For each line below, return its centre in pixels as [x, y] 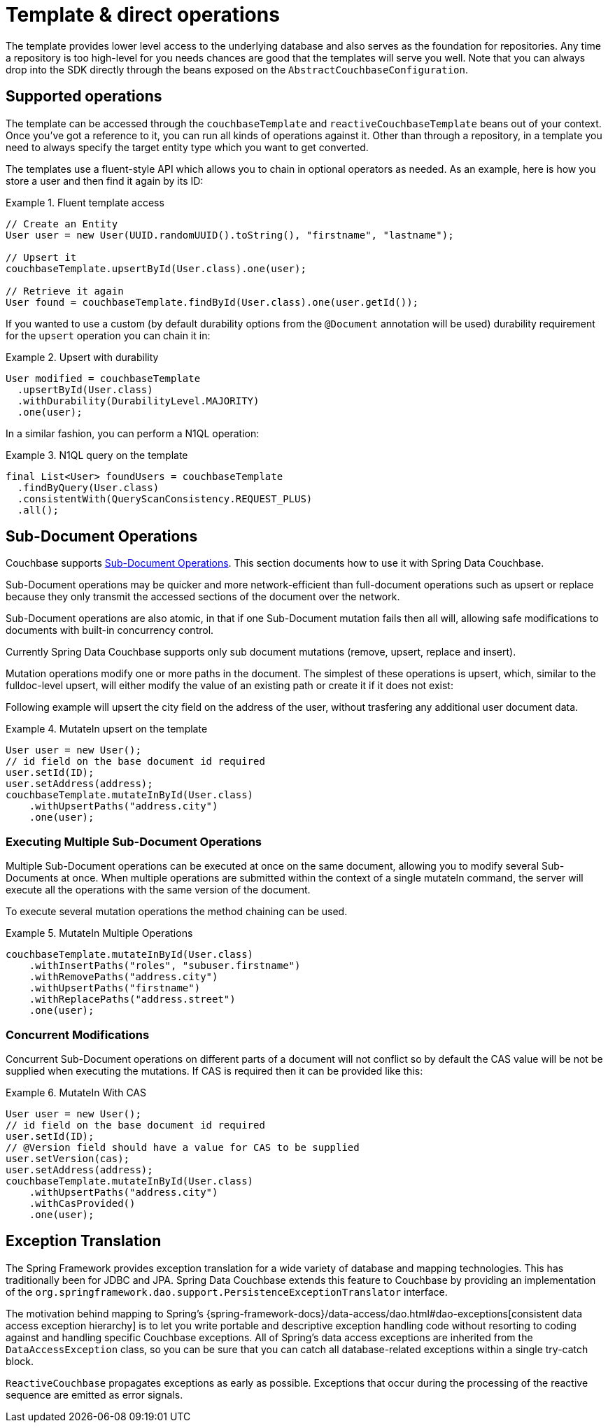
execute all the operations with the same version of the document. [158, 890]
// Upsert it [41, 257]
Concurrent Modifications [78, 1034]
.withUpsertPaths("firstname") [115, 988]
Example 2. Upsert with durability [82, 357]
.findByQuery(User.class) [88, 487]
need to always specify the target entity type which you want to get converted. [187, 147]
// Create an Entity [62, 224]
